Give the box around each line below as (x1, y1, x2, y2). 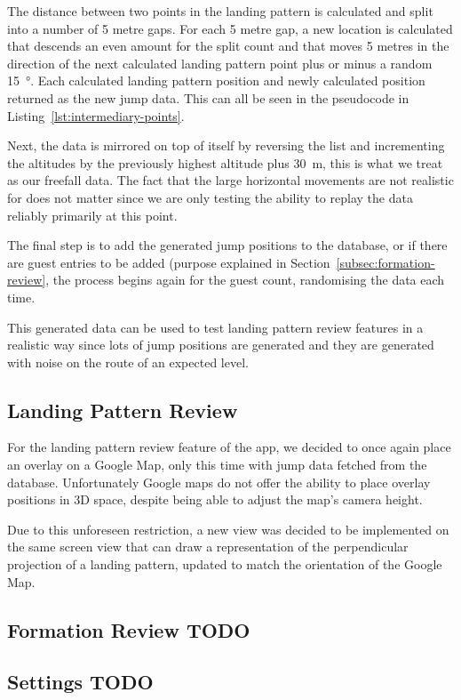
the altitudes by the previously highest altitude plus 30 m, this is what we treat (7, 153, 443, 172)
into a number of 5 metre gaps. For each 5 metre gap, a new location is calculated (7, 19, 453, 37)
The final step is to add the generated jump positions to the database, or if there (7, 236, 448, 254)
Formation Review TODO (7, 616, 250, 643)
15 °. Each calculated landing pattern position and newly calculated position (7, 71, 425, 90)
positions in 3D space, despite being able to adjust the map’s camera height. (7, 490, 423, 509)
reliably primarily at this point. (7, 205, 178, 224)
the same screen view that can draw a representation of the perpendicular (7, 537, 409, 556)
